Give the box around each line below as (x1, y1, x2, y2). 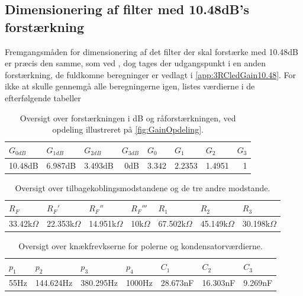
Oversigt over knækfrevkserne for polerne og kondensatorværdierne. (18, 240, 263, 252)
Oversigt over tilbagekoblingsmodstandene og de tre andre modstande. (15, 181, 270, 194)
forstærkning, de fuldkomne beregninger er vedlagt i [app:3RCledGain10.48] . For (5, 68, 296, 81)
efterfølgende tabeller (5, 91, 81, 104)
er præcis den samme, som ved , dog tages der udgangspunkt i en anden (5, 57, 266, 69)
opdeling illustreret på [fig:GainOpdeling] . (52, 123, 204, 136)
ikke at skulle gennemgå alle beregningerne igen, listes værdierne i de (5, 80, 255, 92)
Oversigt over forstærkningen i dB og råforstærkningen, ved (20, 111, 236, 124)
